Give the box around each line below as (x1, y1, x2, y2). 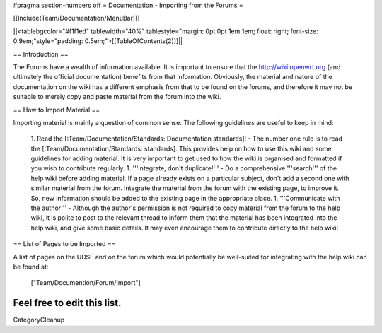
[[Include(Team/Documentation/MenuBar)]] (13, 14, 140, 23)
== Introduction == (13, 49, 69, 58)
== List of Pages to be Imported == (13, 240, 116, 248)
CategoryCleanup (13, 315, 65, 325)
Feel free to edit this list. (13, 297, 122, 309)
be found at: (13, 262, 49, 271)
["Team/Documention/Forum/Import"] (30, 279, 141, 287)
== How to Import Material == (13, 105, 100, 114)
